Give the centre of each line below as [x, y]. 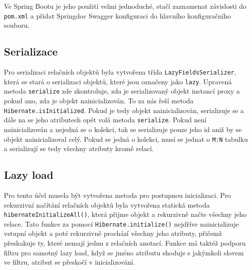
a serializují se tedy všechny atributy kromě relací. [79, 148]
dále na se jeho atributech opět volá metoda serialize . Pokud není [105, 120]
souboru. [17, 25]
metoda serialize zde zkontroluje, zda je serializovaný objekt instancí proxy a [122, 91]
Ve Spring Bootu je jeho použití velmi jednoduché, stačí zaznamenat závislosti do [125, 6]
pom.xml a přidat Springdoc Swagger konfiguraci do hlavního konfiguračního [117, 15]
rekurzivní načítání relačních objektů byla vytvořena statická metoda [107, 204]
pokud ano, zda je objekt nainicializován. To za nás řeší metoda [99, 101]
